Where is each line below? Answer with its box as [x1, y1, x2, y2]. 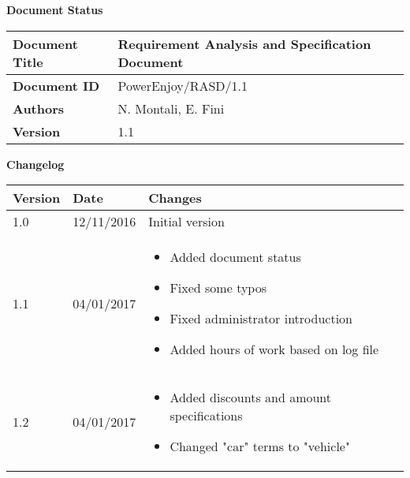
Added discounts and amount [170, 388, 332, 407]
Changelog [6, 155, 65, 172]
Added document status [170, 248, 301, 267]
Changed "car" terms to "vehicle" [170, 437, 350, 456]
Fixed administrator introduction [170, 309, 353, 328]
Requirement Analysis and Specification [117, 34, 371, 53]
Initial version [148, 212, 225, 231]
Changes [148, 189, 202, 207]
